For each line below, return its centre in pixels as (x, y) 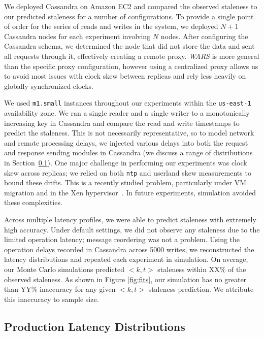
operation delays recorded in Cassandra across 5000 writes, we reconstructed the (129, 249)
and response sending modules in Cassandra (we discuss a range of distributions (128, 153)
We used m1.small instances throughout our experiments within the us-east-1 (128, 103)
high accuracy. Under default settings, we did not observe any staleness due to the (132, 229)
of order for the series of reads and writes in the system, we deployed (111, 26)
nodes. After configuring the (204, 36)
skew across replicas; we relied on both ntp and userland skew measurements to (128, 172)
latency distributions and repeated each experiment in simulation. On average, (126, 259)
